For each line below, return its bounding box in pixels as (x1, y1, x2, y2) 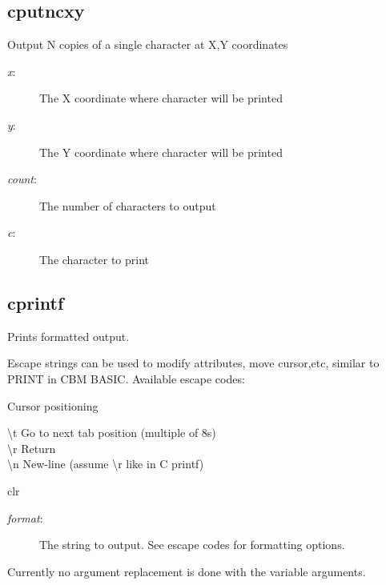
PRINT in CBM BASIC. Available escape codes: (7, 370, 245, 387)
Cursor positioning (7, 397, 99, 414)
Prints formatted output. (7, 327, 130, 344)
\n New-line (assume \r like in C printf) (7, 455, 204, 472)
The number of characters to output (39, 197, 216, 214)
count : (7, 170, 37, 187)
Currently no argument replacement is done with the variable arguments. (7, 563, 366, 579)
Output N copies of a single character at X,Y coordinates (7, 36, 288, 53)
